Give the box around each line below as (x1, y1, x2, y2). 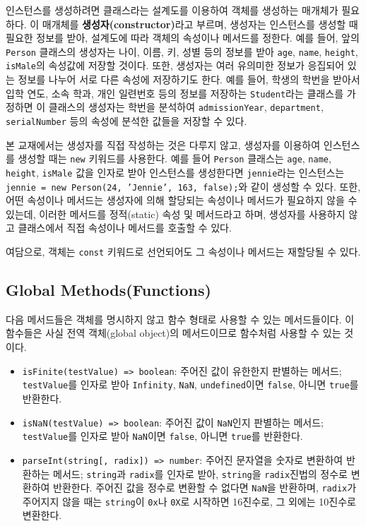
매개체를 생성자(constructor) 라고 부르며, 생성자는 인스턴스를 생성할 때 (42, 16, 358, 31)
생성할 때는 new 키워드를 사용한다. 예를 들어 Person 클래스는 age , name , (18, 151, 331, 166)
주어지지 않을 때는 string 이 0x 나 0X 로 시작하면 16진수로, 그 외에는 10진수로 (22, 494, 356, 508)
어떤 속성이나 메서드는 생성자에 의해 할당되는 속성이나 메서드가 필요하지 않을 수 (6, 193, 358, 208)
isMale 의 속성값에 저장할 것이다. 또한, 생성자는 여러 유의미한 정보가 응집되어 (6, 58, 345, 73)
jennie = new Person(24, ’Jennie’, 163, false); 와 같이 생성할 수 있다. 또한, (6, 179, 361, 193)
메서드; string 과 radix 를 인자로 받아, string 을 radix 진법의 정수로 (53, 466, 348, 481)
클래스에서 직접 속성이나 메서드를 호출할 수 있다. (18, 220, 232, 235)
